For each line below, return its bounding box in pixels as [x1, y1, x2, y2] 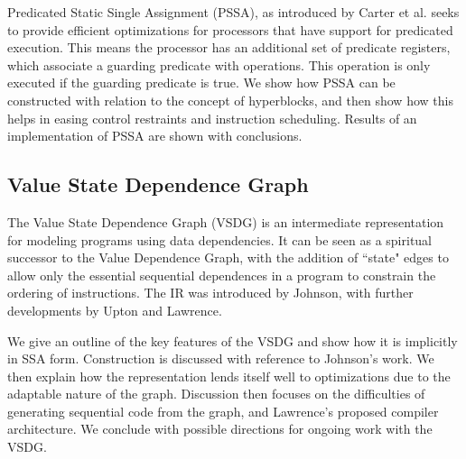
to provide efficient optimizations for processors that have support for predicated [7, 20, 453, 39]
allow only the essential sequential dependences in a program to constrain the [7, 265, 436, 284]
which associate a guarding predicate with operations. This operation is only [7, 55, 431, 74]
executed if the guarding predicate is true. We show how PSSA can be [7, 73, 396, 92]
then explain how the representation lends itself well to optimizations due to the [7, 366, 451, 385]
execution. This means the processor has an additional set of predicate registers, [7, 38, 451, 57]
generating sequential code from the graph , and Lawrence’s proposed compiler [7, 401, 439, 420]
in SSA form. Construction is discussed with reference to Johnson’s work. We [7, 349, 434, 368]
